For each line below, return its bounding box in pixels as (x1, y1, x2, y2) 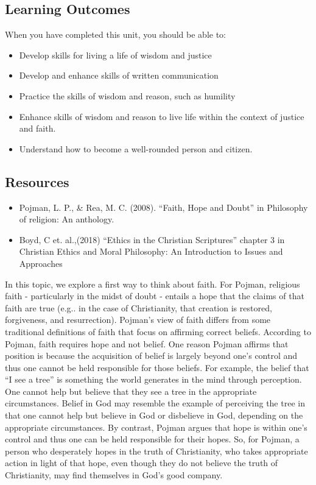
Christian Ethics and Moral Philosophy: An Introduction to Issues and (19, 245, 283, 258)
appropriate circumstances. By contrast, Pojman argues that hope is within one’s (5, 420, 307, 433)
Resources (5, 172, 69, 191)
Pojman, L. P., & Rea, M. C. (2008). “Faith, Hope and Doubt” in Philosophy (19, 200, 308, 213)
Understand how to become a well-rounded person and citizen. (19, 142, 253, 155)
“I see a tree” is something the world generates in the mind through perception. (5, 373, 302, 386)
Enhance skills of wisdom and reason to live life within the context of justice (19, 110, 304, 122)
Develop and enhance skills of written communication (19, 69, 219, 82)
